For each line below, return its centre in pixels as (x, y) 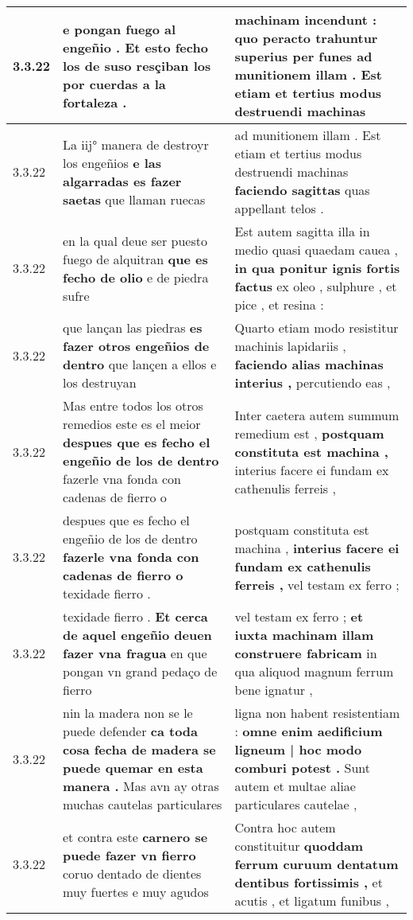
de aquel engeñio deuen (137, 635)
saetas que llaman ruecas (134, 199)
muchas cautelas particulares (143, 804)
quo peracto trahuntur (306, 38)
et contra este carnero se (135, 836)
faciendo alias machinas (309, 364)
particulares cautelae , (296, 804)
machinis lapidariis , (290, 346)
